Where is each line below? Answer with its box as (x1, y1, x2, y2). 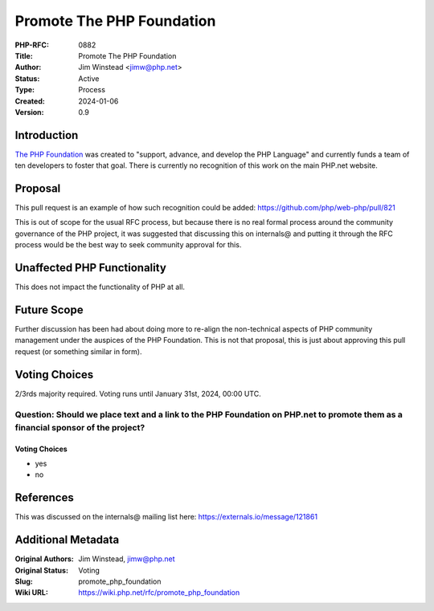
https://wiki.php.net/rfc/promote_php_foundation (78, 588, 240, 597)
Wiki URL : (14, 588, 48, 597)
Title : (14, 51, 34, 60)
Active (78, 73, 100, 84)
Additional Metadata (14, 533, 120, 547)
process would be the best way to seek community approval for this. (14, 240, 242, 250)
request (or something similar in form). (14, 346, 142, 356)
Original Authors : (14, 554, 74, 564)
